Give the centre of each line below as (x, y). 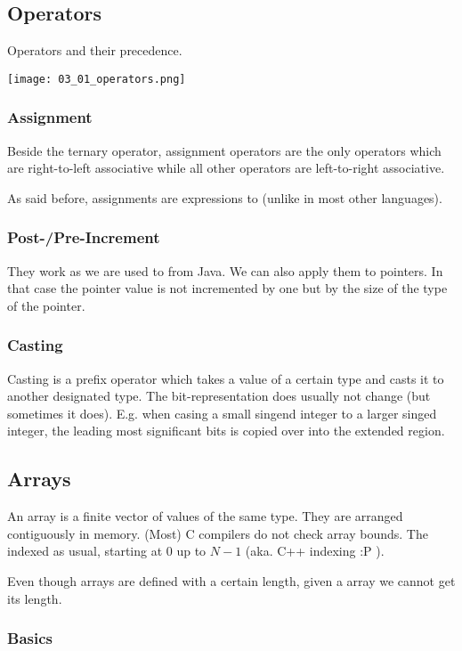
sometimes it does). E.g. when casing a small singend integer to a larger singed (222, 413)
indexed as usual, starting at (85, 551)
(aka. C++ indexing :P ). (315, 551)
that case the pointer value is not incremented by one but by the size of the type (227, 288)
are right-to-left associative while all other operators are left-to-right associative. (226, 168)
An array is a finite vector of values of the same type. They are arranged (205, 516)
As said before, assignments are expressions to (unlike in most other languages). (225, 197)
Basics (30, 638)
